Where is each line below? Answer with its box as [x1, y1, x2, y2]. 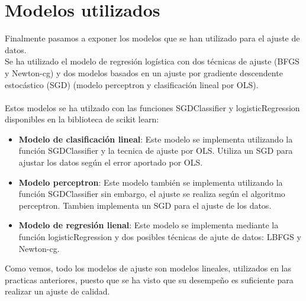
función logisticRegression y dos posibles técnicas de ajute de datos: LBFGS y [18, 231, 301, 243]
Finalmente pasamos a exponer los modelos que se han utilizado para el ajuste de [5, 32, 300, 44]
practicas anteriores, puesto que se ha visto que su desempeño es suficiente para [5, 273, 294, 286]
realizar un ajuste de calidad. [5, 285, 110, 297]
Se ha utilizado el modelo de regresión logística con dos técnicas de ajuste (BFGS [5, 55, 299, 67]
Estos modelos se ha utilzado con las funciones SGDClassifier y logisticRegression [5, 101, 300, 114]
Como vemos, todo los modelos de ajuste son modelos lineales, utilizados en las [5, 262, 292, 274]
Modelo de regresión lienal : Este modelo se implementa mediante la [18, 219, 279, 231]
